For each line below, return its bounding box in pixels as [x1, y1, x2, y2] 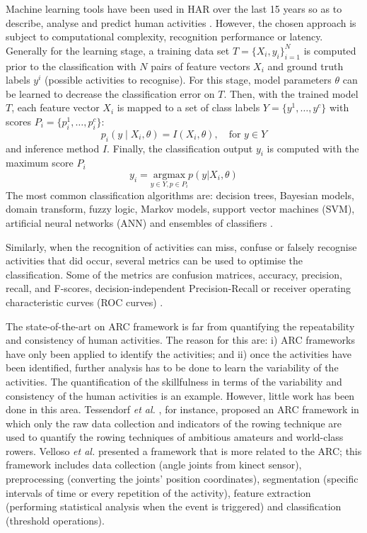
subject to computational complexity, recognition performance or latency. [6, 29, 323, 44]
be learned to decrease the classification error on [6, 86, 215, 101]
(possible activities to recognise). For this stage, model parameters [45, 72, 332, 87]
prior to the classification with [6, 58, 136, 73]
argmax [153, 169, 186, 180]
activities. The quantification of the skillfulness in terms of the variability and [6, 374, 342, 388]
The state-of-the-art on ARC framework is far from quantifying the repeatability [6, 318, 355, 333]
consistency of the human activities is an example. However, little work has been [6, 388, 355, 403]
